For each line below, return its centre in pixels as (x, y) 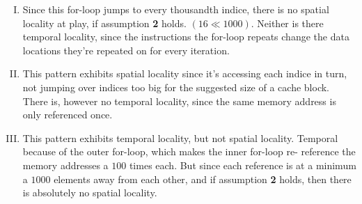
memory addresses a (65, 165)
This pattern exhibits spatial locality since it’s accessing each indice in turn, (185, 73)
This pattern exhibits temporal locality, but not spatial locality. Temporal (180, 138)
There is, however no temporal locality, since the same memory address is (179, 101)
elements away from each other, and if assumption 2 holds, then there (203, 179)
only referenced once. (68, 115)
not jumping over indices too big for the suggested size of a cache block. (176, 87)
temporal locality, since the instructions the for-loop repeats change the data (186, 37)
